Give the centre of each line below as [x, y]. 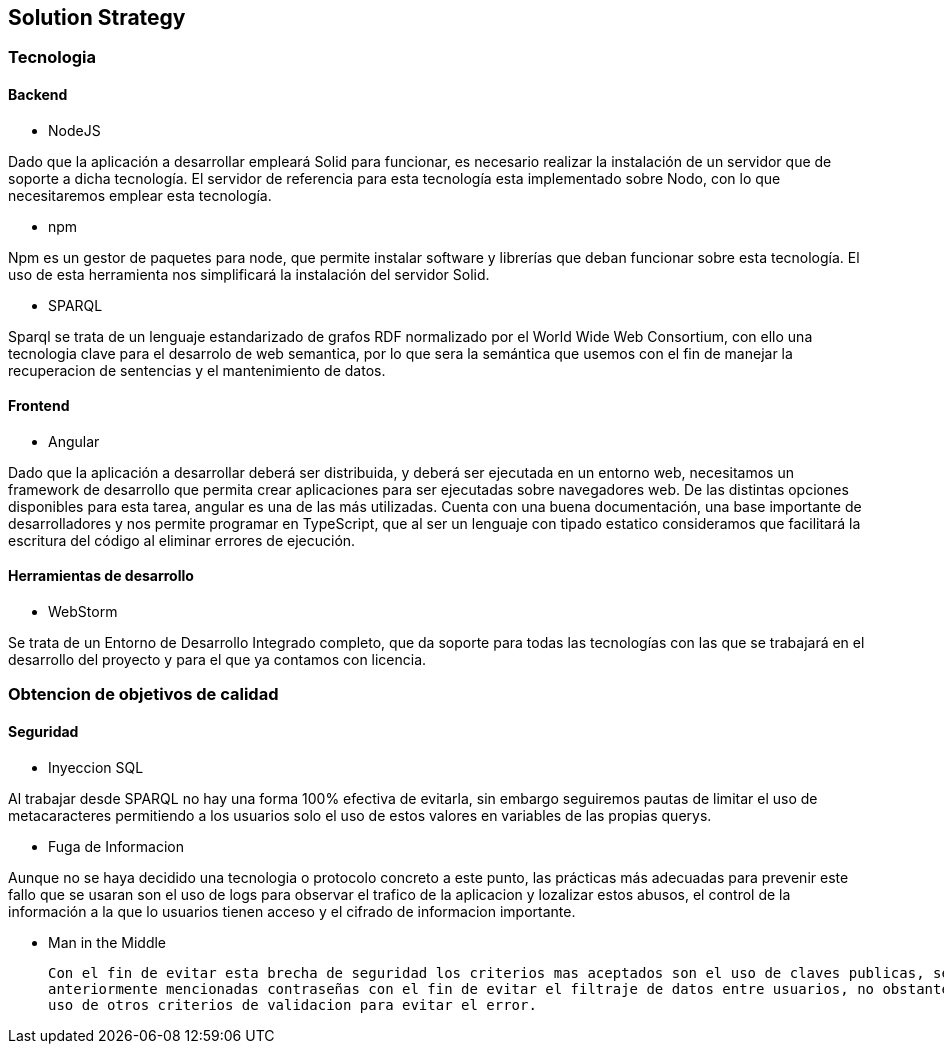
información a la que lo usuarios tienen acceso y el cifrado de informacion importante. [292, 911]
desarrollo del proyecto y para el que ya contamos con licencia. [217, 660]
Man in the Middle [107, 942]
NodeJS [74, 130]
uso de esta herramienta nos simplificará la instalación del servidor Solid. [249, 274]
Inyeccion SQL [96, 767]
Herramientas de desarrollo [101, 576]
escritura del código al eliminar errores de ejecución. [182, 540]
